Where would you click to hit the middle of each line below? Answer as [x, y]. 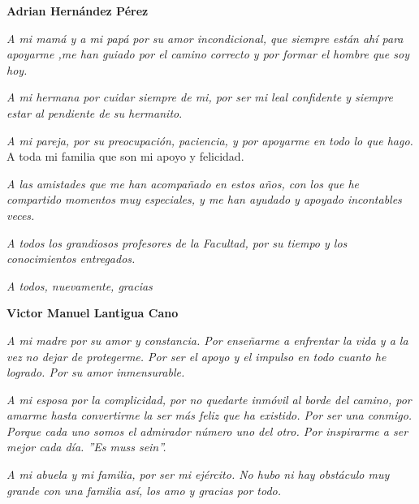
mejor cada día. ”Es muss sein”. [86, 447]
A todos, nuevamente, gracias [80, 285]
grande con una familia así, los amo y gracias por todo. [144, 490]
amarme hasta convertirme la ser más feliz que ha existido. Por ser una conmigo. [209, 415]
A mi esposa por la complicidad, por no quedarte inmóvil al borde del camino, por [209, 399]
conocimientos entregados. [71, 258]
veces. [21, 215]
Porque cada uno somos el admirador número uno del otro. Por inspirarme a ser [207, 431]
